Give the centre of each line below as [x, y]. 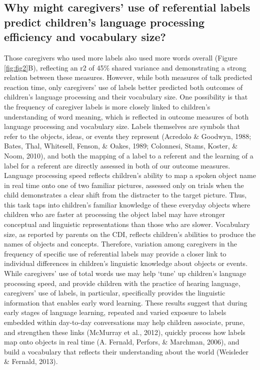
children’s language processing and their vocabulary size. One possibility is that [126, 97]
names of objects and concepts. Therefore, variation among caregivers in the [120, 244]
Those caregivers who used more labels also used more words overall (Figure [121, 57]
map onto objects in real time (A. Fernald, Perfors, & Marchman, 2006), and [122, 342]
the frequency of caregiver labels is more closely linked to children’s [107, 106]
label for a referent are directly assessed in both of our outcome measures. [117, 165]
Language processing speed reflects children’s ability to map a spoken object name [130, 175]
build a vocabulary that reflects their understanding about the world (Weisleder [126, 351]
